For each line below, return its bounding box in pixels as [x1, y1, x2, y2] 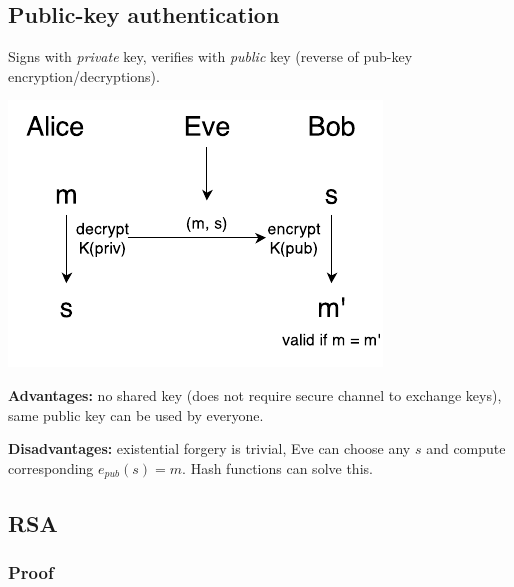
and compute [426, 438, 506, 459]
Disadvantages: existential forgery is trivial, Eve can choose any [8, 438, 411, 459]
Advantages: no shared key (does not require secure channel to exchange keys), [8, 384, 502, 405]
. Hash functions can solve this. [182, 457, 373, 478]
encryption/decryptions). [8, 65, 160, 86]
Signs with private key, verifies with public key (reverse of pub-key [8, 46, 413, 67]
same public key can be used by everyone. [8, 404, 264, 425]
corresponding [8, 457, 94, 478]
